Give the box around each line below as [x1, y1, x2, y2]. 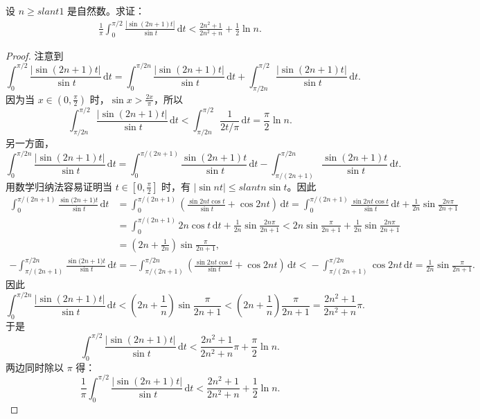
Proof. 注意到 [6, 48, 64, 62]
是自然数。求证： [67, 3, 145, 17]
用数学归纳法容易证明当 [6, 179, 112, 193]
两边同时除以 [6, 359, 64, 374]
